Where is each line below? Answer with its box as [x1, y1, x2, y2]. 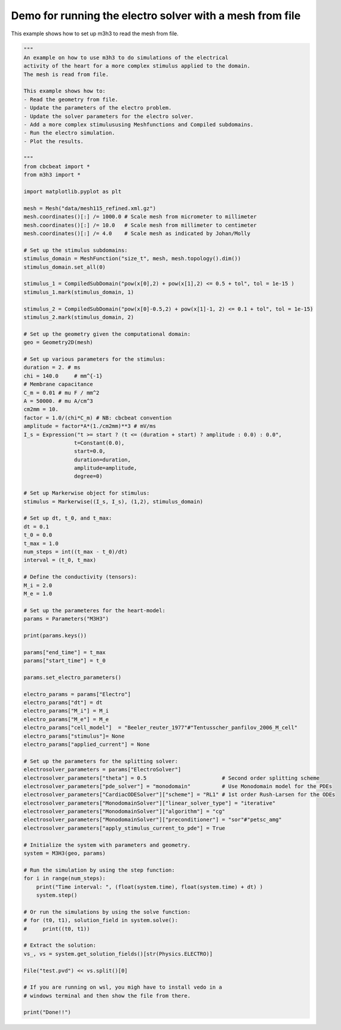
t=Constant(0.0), [73, 439, 125, 446]
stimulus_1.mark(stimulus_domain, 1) [23, 288, 134, 296]
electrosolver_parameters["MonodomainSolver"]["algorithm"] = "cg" [23, 808, 226, 815]
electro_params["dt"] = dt [23, 699, 103, 706]
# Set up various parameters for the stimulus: [23, 356, 165, 362]
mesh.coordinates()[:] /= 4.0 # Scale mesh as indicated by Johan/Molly [23, 230, 251, 237]
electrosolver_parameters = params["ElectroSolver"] [23, 766, 182, 773]
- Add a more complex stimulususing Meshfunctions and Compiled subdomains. [23, 121, 254, 128]
